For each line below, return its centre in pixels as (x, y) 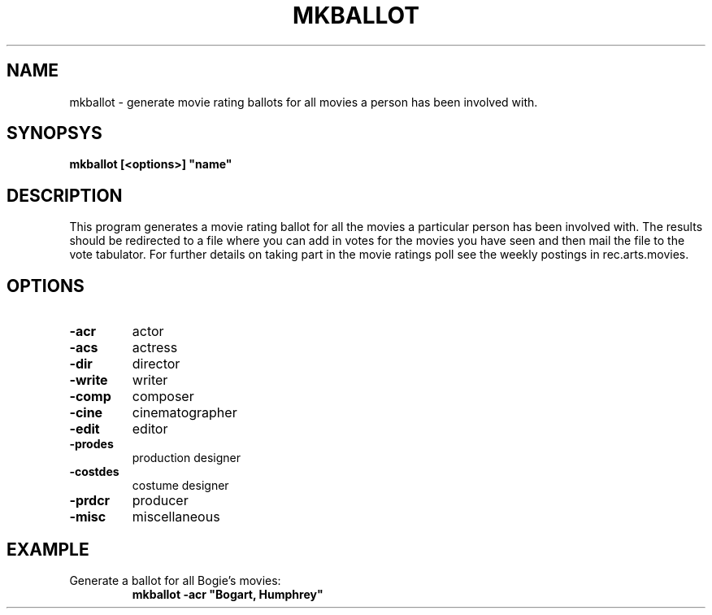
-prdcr (90, 501)
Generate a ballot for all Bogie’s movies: (175, 580)
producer (160, 501)
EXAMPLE (48, 549)
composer (163, 397)
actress (155, 348)
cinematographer (185, 413)
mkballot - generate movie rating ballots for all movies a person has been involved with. (304, 102)
